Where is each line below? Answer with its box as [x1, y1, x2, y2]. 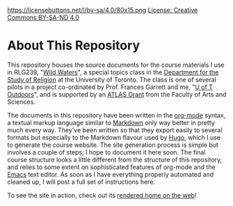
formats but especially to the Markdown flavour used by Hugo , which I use [7, 133, 221, 141]
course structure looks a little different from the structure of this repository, [7, 155, 223, 164]
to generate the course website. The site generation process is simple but [7, 141, 219, 149]
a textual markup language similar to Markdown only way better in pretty [7, 118, 216, 127]
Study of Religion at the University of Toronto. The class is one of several [7, 75, 217, 84]
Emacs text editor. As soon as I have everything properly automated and [7, 170, 214, 178]
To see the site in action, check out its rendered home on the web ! [7, 191, 197, 199]
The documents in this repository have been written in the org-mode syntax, [7, 111, 226, 119]
